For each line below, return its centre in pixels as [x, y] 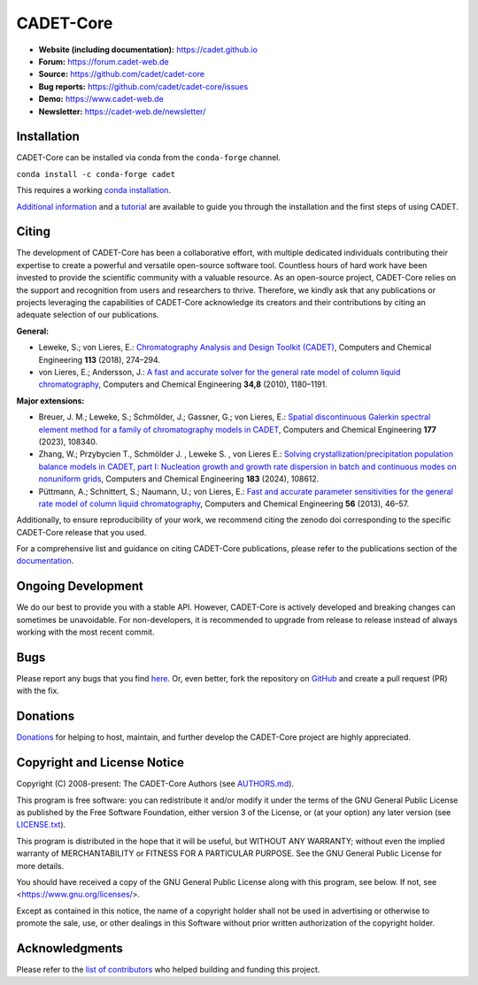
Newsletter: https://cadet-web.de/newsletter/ [122, 112]
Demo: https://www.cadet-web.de [101, 99]
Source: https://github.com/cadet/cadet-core [122, 74]
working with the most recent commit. [85, 632]
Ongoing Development [80, 586]
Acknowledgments [70, 948]
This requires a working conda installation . [94, 190]
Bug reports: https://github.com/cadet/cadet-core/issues [143, 86]
